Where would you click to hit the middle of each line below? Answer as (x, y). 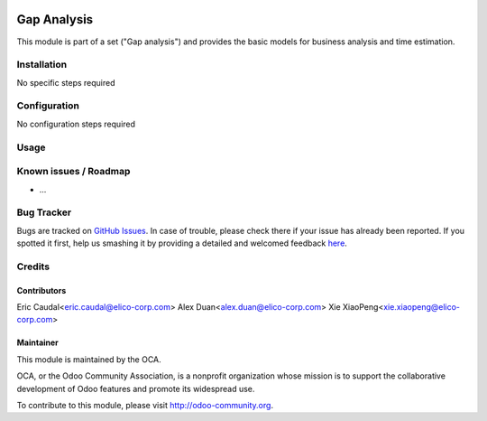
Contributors (41, 290)
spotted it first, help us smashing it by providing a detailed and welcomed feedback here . (182, 243)
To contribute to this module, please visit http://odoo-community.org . (145, 405)
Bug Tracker (44, 212)
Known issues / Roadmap (74, 172)
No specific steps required (66, 82)
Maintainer (37, 342)
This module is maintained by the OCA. (89, 359)
